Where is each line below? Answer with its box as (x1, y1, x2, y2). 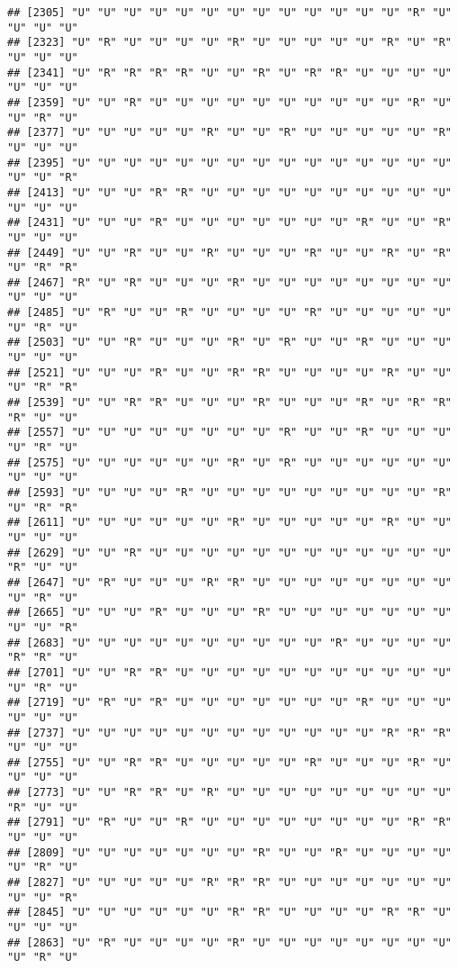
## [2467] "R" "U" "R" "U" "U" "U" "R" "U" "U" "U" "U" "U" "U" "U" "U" (7, 276, 452, 289)
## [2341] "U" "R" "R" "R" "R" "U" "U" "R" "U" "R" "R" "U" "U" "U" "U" (7, 66, 452, 79)
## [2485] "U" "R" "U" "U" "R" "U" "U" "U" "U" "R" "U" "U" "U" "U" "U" (7, 306, 452, 320)
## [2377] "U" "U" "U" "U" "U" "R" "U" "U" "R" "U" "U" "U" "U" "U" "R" (7, 126, 452, 140)
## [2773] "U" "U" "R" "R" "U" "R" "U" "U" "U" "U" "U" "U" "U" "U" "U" (7, 786, 452, 800)
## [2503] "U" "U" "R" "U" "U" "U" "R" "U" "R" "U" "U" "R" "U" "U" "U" (7, 336, 452, 349)
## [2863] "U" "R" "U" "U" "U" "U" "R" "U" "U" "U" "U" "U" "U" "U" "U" (7, 936, 452, 949)
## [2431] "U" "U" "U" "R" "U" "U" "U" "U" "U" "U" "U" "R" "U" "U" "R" (7, 216, 452, 230)
